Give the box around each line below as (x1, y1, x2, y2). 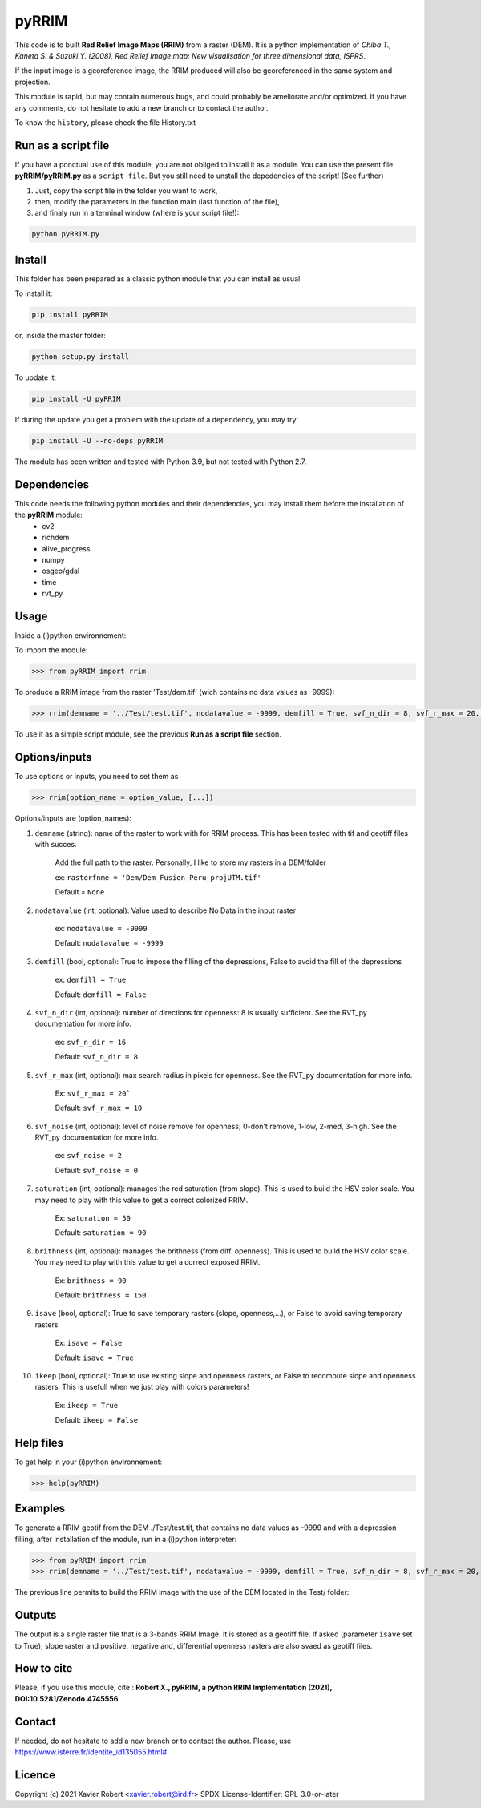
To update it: (14, 373, 57, 382)
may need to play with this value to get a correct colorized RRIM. (34, 1195, 249, 1205)
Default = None (55, 887, 105, 897)
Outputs (14, 1608, 57, 1622)
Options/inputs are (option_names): (14, 813, 132, 823)
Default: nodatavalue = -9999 (55, 938, 164, 948)
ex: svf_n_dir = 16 (55, 1037, 127, 1047)
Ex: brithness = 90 (55, 1275, 127, 1285)
